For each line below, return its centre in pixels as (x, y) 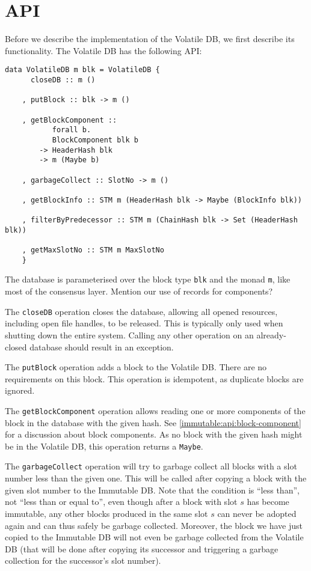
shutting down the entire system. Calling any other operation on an (129, 334)
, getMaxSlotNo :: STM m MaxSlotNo (93, 250)
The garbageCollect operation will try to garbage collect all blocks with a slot (151, 466)
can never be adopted (257, 513)
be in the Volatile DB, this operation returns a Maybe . (104, 446)
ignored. (20, 390)
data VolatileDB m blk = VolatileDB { (82, 70)
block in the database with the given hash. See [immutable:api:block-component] (153, 422)
